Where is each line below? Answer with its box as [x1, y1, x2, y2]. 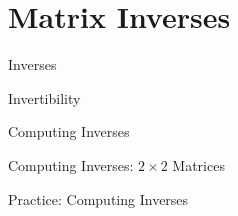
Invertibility [8, 87, 81, 108]
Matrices [172, 154, 225, 175]
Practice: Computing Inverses [8, 188, 189, 209]
